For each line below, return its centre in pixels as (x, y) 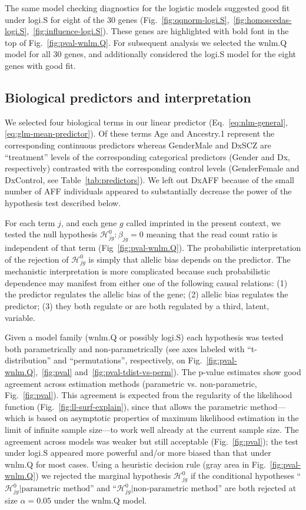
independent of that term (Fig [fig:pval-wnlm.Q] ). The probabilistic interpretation (153, 247)
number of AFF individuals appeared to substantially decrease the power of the (148, 191)
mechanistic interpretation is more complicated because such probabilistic (137, 271)
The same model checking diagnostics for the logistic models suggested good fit (147, 8)
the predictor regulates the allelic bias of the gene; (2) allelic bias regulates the (147, 294)
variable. (20, 317)
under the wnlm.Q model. (100, 500)
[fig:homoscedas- (262, 19)
